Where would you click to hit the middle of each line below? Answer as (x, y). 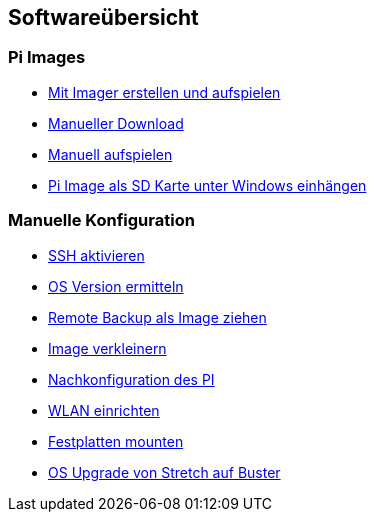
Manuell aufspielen (110, 154)
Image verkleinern (107, 348)
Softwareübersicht (103, 17)
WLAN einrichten (104, 410)
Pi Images (47, 57)
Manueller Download (116, 123)
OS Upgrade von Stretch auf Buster (164, 472)
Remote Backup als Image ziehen (157, 317)
